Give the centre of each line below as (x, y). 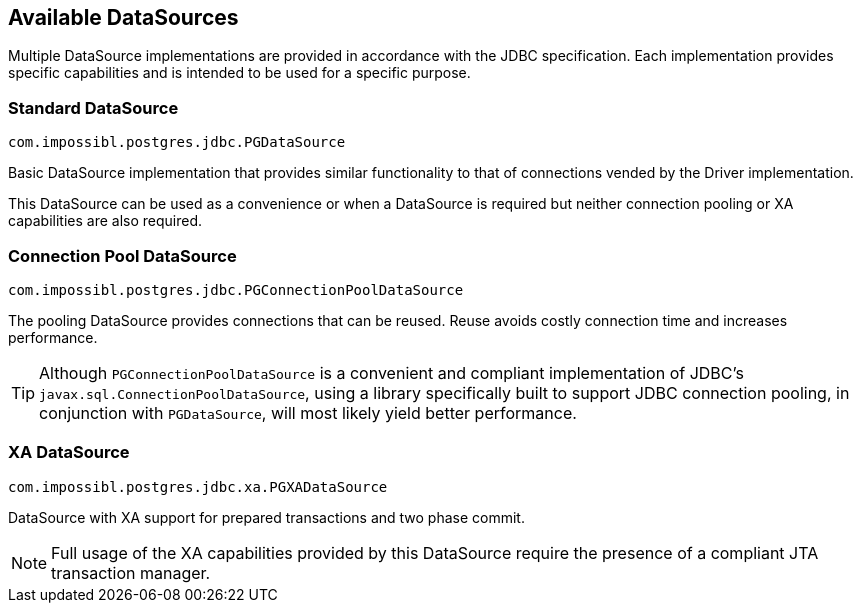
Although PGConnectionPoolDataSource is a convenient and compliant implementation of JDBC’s (391, 372)
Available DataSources (123, 17)
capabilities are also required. (105, 221)
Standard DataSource (93, 107)
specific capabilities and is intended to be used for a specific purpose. (239, 73)
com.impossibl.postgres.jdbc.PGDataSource (177, 142)
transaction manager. (131, 572)
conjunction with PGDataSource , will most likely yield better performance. (308, 412)
